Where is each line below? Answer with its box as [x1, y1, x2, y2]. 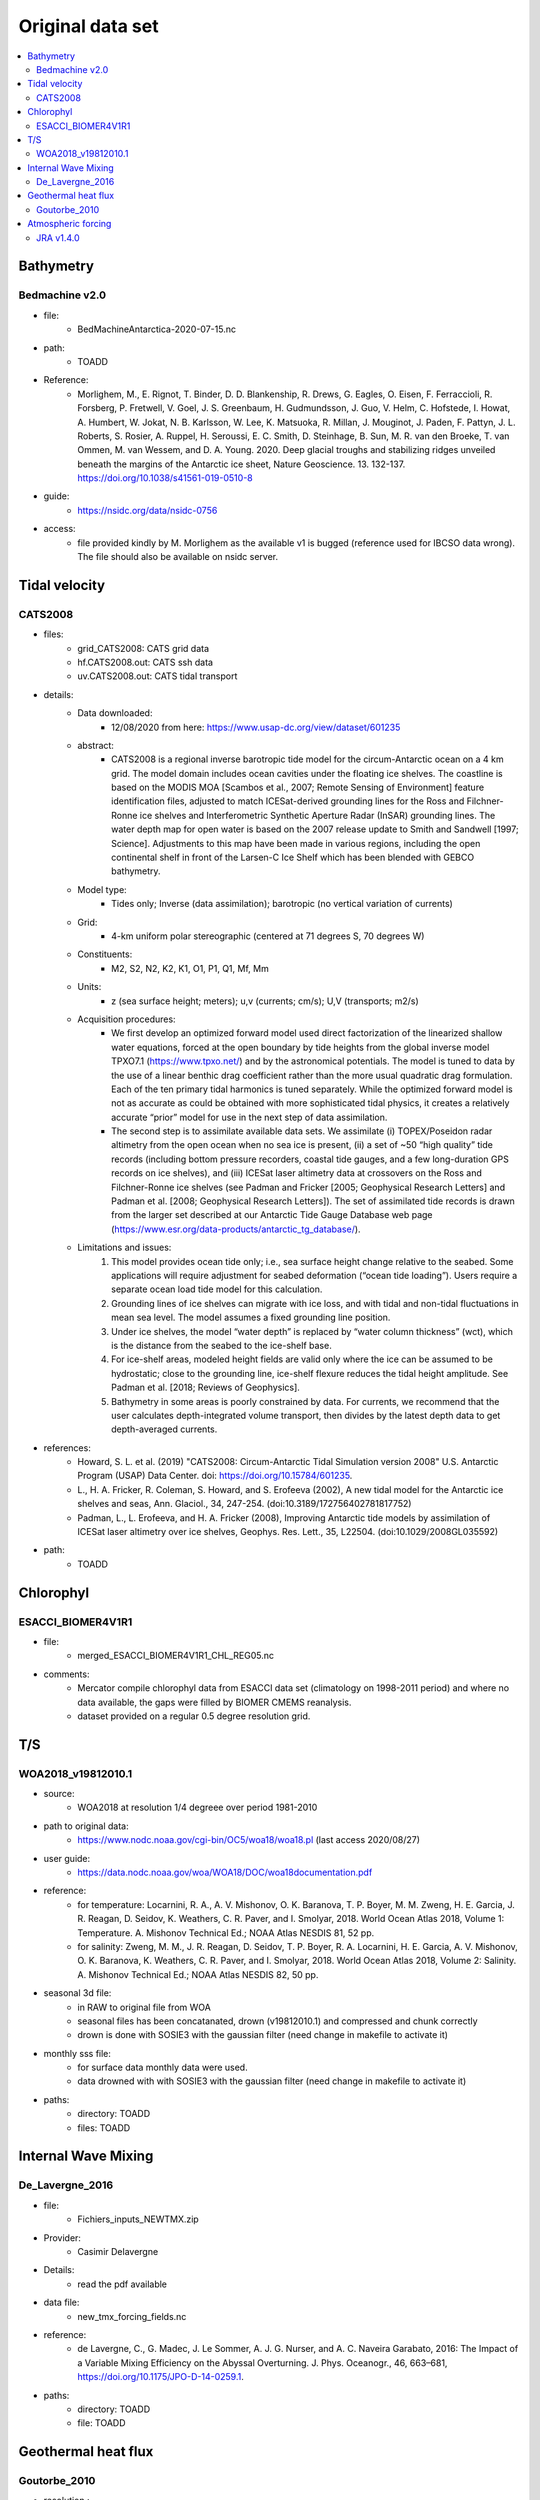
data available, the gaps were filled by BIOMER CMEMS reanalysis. [77, 1696, 352, 1708]
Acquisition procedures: [77, 1013, 176, 1025]
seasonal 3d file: [43, 1987, 112, 1999]
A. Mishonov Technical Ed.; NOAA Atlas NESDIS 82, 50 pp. [77, 1968, 319, 1980]
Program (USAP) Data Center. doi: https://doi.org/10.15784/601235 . [77, 1470, 353, 1482]
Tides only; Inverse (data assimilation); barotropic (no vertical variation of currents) [111, 898, 454, 910]
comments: [43, 1668, 90, 1680]
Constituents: [77, 948, 133, 960]
